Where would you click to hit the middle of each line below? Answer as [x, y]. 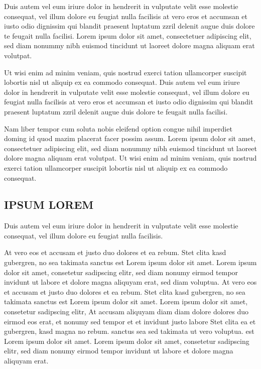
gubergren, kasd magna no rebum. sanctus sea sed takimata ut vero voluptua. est [129, 331]
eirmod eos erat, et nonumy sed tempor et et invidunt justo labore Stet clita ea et [130, 321]
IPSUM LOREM [49, 205]
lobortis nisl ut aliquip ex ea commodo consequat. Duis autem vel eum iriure [122, 82]
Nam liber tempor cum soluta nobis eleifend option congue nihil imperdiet [118, 128]
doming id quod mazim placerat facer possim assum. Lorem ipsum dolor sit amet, [130, 138]
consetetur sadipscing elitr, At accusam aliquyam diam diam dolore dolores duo [126, 312]
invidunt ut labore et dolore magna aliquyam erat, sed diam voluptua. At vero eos [130, 282]
